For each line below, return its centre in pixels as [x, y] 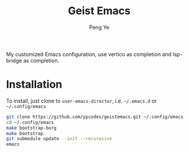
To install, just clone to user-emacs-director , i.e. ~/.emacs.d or [82, 101]
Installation [34, 85]
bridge [14, 60]
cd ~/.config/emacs [30, 122]
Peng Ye [99, 27]
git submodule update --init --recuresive [59, 139]
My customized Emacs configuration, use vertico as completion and [89, 54]
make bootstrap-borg [32, 128]
